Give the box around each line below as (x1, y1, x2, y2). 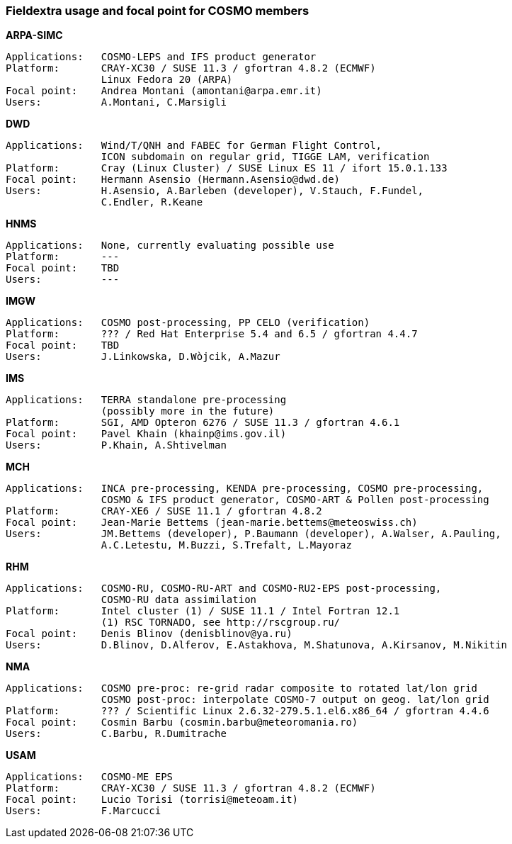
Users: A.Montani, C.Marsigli (6, 96, 227, 108)
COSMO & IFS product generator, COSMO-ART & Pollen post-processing (101, 494, 489, 506)
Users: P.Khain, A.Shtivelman (6, 439, 227, 451)
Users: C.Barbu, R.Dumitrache (6, 728, 227, 740)
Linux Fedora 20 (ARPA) (101, 74, 233, 86)
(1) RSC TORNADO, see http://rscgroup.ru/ (101, 617, 341, 629)
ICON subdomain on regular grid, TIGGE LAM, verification (101, 151, 430, 163)
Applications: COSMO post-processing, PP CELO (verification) (6, 317, 370, 329)
